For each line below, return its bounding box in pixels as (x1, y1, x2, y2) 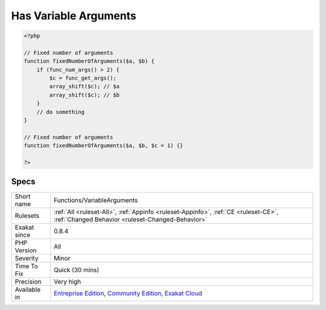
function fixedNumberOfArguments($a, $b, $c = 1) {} (24, 142, 184, 149)
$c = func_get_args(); (49, 75, 117, 81)
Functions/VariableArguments (53, 196, 138, 204)
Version (14, 246, 37, 255)
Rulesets (14, 211, 39, 220)
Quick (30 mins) (53, 265, 100, 274)
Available (14, 285, 41, 294)
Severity (14, 254, 39, 262)
